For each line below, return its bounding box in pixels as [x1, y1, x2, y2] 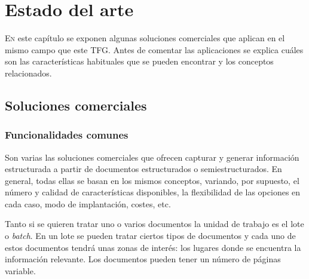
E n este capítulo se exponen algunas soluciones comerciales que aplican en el [5, 32, 285, 44]
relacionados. [5, 66, 52, 79]
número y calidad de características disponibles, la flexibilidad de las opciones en [5, 186, 301, 198]
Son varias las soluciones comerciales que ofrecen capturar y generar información [5, 151, 299, 163]
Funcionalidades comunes [5, 127, 129, 142]
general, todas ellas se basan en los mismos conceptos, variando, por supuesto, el [5, 174, 299, 186]
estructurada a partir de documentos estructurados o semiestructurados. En [5, 163, 282, 175]
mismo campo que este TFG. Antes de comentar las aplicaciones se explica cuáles [5, 43, 304, 56]
